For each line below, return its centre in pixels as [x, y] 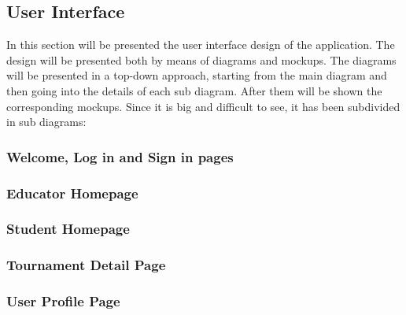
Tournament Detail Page [86, 265]
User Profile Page [63, 301]
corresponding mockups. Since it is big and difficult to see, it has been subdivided [203, 106]
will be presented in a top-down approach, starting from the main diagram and [197, 75]
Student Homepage [68, 229]
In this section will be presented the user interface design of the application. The [201, 44]
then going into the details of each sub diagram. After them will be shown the [194, 90]
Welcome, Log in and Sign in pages [120, 156]
